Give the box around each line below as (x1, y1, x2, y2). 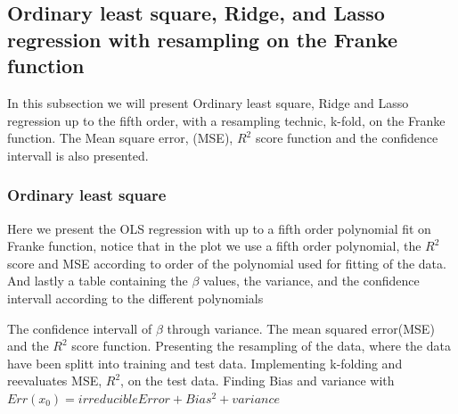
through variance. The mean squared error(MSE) (167, 319, 435, 337)
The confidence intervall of (7, 319, 152, 337)
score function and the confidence (255, 128, 438, 147)
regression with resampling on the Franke (7, 25, 398, 53)
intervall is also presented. (7, 145, 149, 164)
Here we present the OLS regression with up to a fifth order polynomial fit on (7, 219, 431, 237)
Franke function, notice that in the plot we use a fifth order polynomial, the (7, 236, 421, 255)
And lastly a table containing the (7, 271, 188, 290)
